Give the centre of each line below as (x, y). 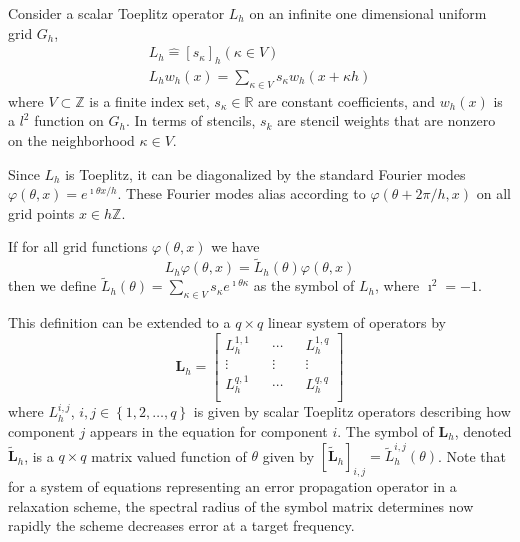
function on (69, 120)
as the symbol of (304, 285)
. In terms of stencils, (190, 120)
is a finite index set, (149, 100)
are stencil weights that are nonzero (386, 120)
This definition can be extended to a (119, 322)
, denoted (483, 431)
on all (493, 193)
